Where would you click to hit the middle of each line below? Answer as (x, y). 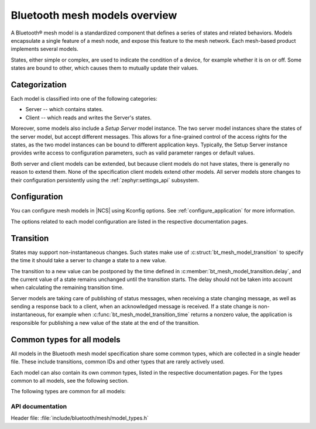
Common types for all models (66, 339)
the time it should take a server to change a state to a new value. (89, 260)
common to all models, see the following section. (70, 380)
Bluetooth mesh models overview (94, 15)
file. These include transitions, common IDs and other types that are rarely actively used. (118, 362)
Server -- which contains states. (64, 109)
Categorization (39, 85)
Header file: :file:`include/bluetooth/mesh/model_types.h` (80, 418)
